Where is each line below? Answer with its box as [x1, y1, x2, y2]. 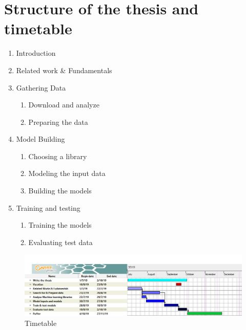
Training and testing [16, 202, 80, 213]
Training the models [28, 219, 92, 230]
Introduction [16, 48, 56, 58]
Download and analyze [28, 99, 99, 110]
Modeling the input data [28, 168, 106, 179]
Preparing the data [28, 116, 88, 127]
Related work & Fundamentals [16, 64, 112, 75]
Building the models [28, 185, 92, 196]
